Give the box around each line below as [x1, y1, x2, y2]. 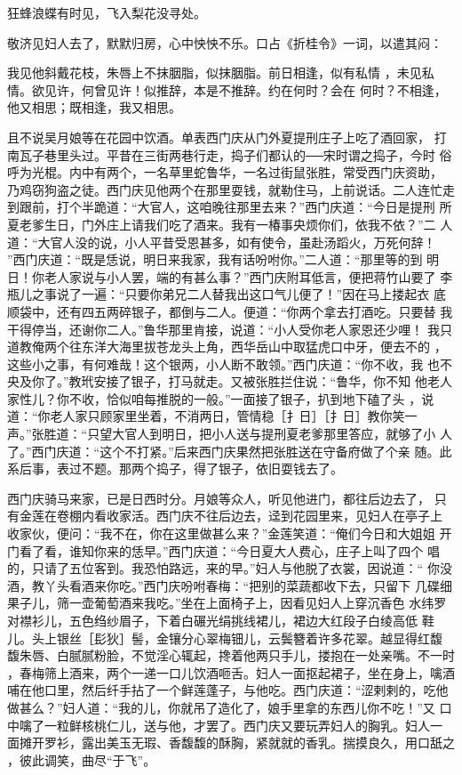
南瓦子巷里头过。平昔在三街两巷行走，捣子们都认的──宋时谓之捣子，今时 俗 [7, 145, 452, 164]
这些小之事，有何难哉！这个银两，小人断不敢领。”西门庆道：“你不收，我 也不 [7, 354, 452, 373]
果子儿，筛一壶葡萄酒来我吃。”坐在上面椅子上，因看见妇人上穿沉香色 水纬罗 [7, 593, 447, 612]
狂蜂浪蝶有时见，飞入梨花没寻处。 [7, 4, 206, 21]
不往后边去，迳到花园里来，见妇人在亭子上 [193, 506, 442, 525]
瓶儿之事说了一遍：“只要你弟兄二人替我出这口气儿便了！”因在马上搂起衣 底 [7, 285, 446, 303]
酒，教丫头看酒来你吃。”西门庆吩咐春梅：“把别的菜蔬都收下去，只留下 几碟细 [7, 576, 452, 594]
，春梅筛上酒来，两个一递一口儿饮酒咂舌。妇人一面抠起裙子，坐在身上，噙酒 [7, 663, 455, 682]
